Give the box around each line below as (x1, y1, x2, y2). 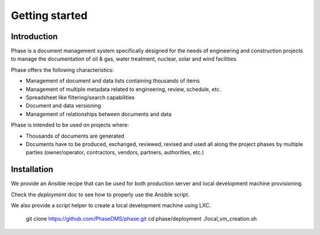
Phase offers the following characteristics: (11, 66, 114, 74)
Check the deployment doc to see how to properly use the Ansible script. (11, 190, 190, 198)
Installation (11, 164, 53, 174)
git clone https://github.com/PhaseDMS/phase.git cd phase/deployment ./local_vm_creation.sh (25, 215, 257, 223)
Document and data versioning (25, 102, 101, 109)
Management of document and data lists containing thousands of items (25, 77, 200, 84)
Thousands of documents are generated (25, 132, 124, 139)
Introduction (11, 31, 58, 42)
